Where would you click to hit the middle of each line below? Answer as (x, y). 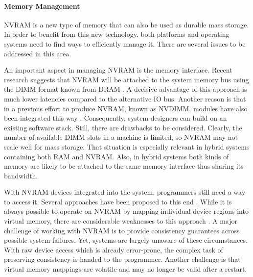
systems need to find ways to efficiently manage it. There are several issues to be (125, 43)
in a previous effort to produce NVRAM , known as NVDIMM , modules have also (126, 108)
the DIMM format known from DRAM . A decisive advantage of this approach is (126, 89)
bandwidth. (21, 175)
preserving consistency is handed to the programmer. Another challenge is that (122, 259)
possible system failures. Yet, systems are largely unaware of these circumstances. (126, 240)
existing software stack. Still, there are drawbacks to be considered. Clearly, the (123, 127)
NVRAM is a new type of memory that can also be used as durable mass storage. (126, 24)
